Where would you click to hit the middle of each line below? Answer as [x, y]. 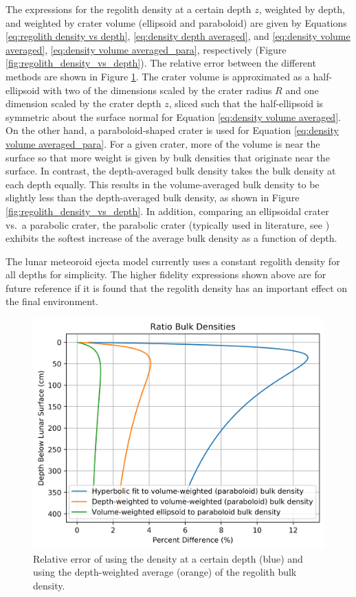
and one [302, 90]
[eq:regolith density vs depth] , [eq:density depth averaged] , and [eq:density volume [178, 36]
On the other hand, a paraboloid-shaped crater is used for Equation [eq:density [172, 130]
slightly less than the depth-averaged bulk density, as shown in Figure [153, 198]
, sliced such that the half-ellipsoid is [246, 103]
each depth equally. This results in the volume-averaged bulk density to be [163, 184]
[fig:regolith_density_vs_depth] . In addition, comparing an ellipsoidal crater [167, 211]
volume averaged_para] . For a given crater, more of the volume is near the [163, 143]
